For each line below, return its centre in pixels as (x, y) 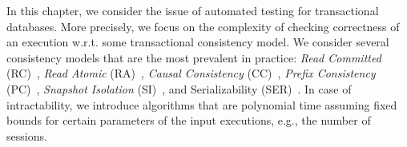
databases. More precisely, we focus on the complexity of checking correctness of (203, 26)
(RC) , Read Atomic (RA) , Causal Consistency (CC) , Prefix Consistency (191, 73)
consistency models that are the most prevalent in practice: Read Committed (194, 57)
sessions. (27, 135)
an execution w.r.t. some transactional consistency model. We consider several (198, 42)
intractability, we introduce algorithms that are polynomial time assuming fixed (202, 104)
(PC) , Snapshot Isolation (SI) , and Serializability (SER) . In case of (179, 88)
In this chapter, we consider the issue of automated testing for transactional (193, 10)
